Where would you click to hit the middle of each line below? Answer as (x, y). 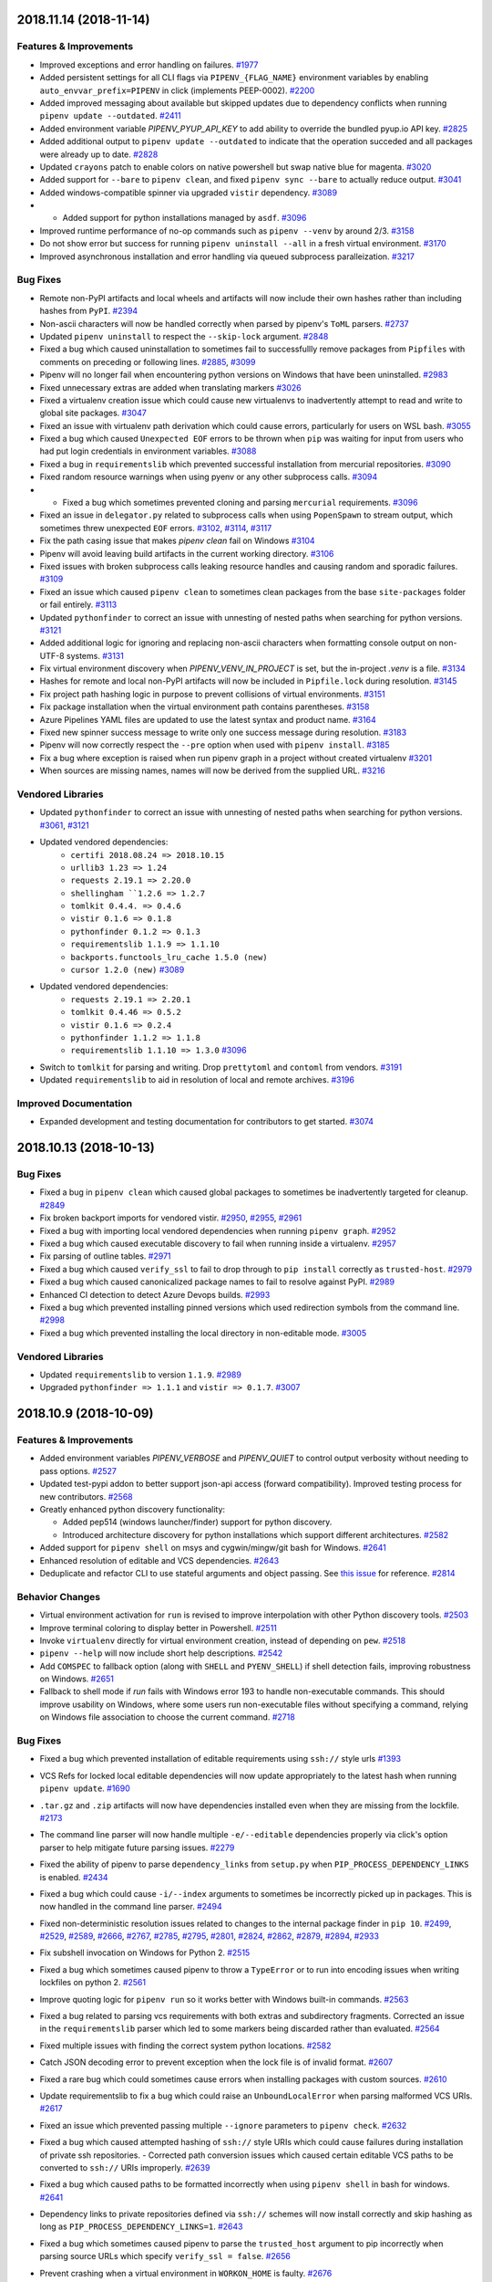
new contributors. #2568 (86, 1496)
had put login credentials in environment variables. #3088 (148, 451)
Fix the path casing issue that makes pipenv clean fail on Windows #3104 (177, 541)
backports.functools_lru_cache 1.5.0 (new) (169, 957)
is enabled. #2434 (74, 1877)
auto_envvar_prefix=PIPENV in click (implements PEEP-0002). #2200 (177, 90)
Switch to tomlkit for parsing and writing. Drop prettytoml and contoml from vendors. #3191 (221, 1067)
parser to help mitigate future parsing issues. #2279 (137, 1848)
